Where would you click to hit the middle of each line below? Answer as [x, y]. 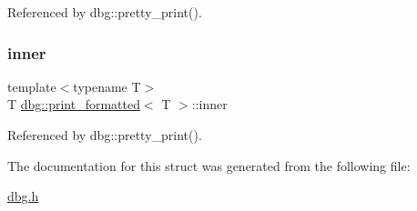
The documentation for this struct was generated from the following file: [209, 165]
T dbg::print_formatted [74, 104]
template [32, 86]
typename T [107, 86]
